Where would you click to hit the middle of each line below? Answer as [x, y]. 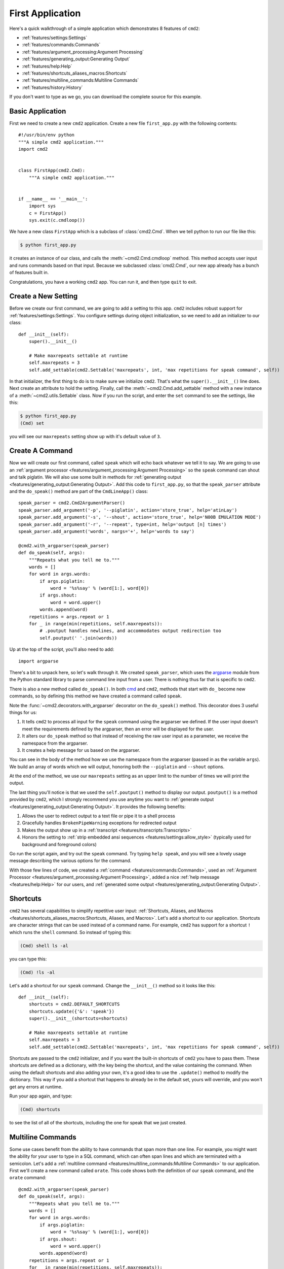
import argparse [38, 661]
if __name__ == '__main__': [53, 199]
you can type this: [28, 959]
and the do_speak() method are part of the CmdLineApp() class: [79, 491]
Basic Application [38, 111]
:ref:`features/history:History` [52, 87]
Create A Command [41, 451]
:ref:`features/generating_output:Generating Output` [76, 59]
